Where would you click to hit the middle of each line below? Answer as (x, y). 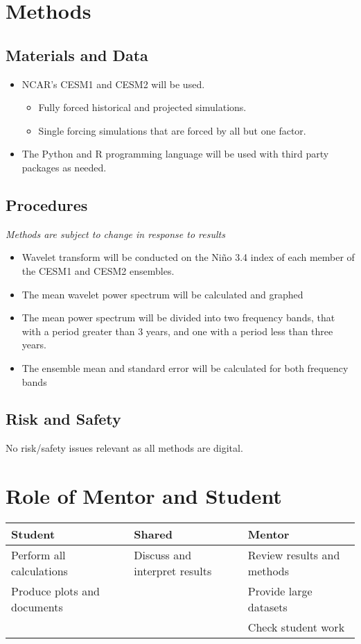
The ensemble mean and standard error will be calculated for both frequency (185, 367)
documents (37, 607)
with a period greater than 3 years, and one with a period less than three (177, 331)
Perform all (38, 555)
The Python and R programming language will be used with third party (175, 154)
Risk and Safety (63, 419)
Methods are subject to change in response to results (115, 234)
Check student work (296, 627)
